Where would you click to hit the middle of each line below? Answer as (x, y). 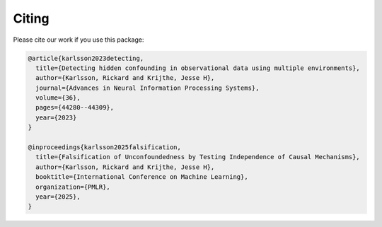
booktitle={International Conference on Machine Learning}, (142, 177)
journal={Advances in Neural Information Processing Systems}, (147, 88)
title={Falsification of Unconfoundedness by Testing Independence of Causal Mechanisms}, (198, 157)
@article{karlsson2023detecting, (86, 58)
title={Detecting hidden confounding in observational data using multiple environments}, (198, 68)
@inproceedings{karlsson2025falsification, (105, 147)
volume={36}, (58, 98)
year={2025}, (58, 197)
